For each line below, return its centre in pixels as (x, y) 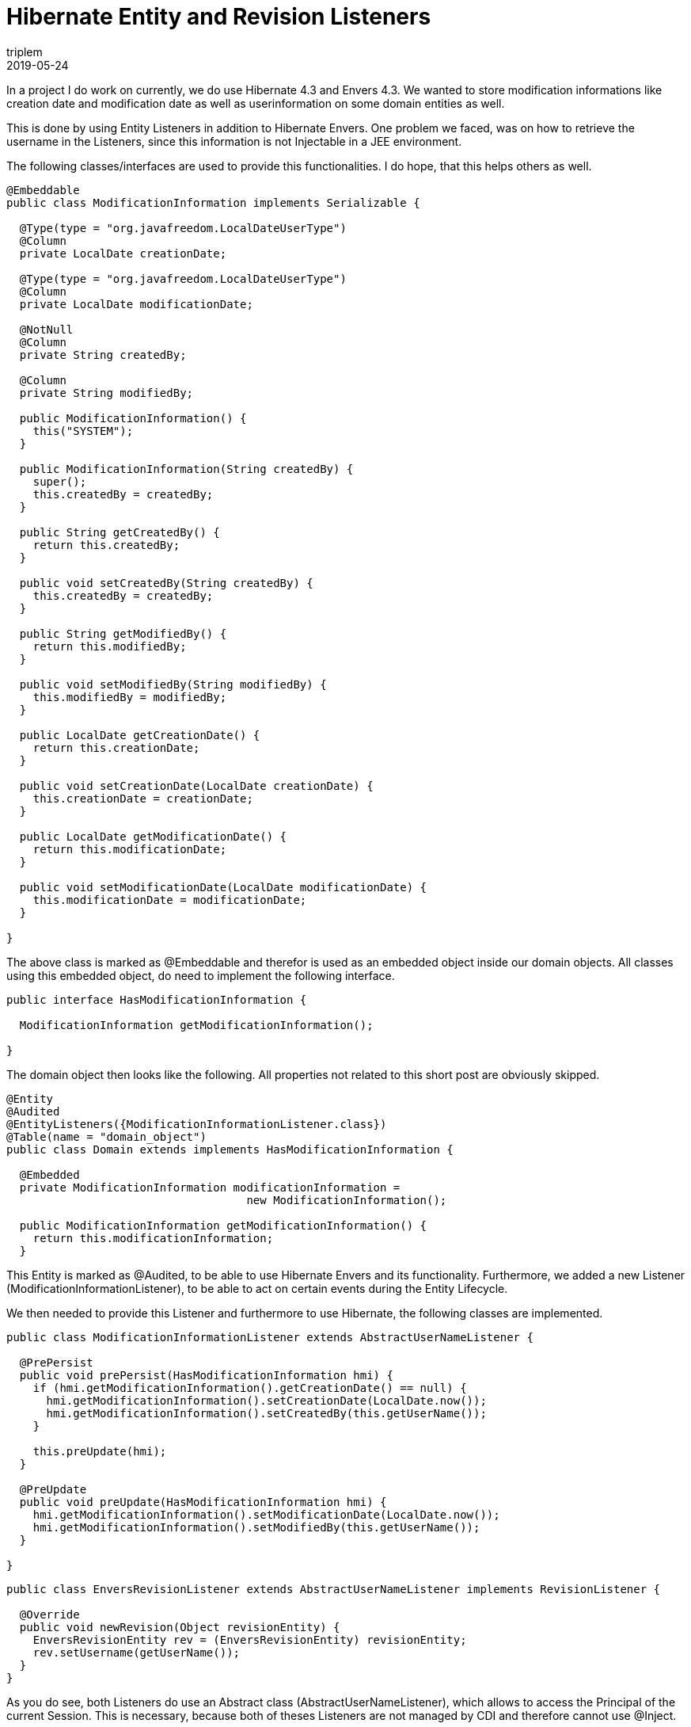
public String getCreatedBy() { (120, 532)
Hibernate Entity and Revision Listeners (219, 17)
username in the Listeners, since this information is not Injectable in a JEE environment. (234, 141)
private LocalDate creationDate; (123, 253)
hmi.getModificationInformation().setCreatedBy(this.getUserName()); (266, 1413)
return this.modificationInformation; (153, 1238)
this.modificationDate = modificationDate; (170, 900)
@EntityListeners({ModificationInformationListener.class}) (197, 1124)
